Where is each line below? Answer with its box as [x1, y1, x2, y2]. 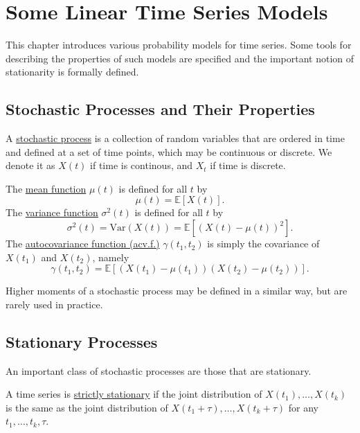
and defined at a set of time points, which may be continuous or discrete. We [6, 144, 332, 159]
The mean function [6, 181, 87, 195]
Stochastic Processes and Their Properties [6, 98, 315, 120]
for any [288, 400, 318, 414]
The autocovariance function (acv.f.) [6, 236, 160, 251]
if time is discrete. [210, 158, 286, 173]
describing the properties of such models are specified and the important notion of [6, 51, 354, 65]
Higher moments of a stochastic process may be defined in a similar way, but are [6, 283, 348, 298]
